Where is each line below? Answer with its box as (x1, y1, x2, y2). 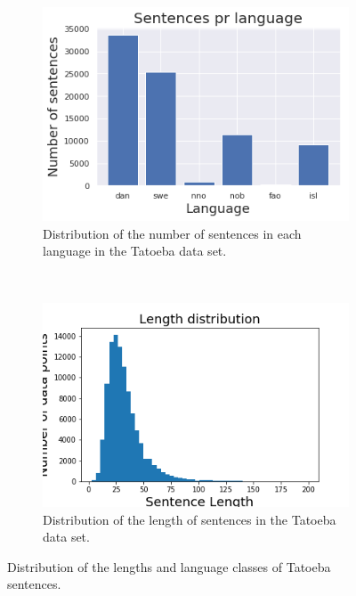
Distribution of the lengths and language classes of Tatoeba (7, 557, 331, 576)
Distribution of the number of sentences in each (43, 224, 302, 242)
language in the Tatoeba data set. (43, 241, 227, 260)
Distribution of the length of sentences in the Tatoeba (43, 510, 336, 528)
